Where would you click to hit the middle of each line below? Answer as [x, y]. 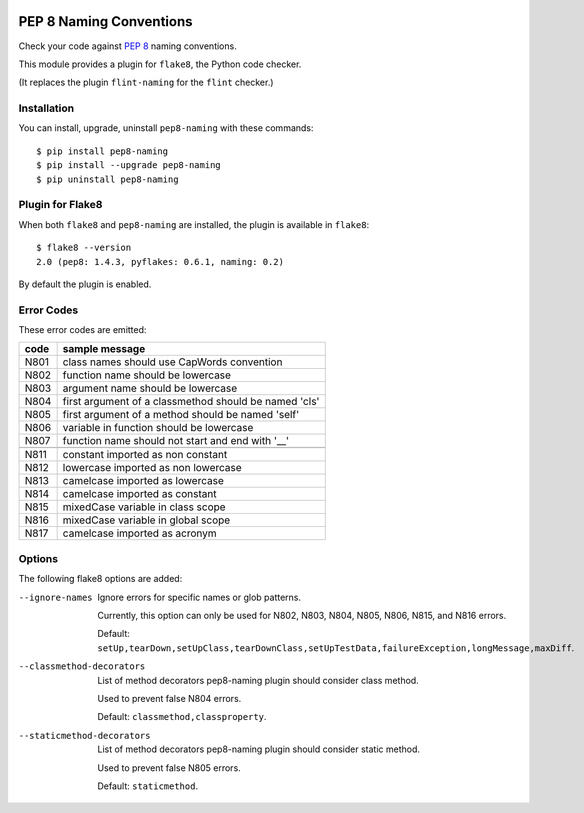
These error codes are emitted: [82, 330]
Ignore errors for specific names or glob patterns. [199, 597]
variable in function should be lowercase [158, 428]
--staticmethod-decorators [84, 735]
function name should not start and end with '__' [176, 441]
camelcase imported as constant [139, 494]
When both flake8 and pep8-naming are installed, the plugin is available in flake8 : [194, 224]
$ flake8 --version [84, 248]
